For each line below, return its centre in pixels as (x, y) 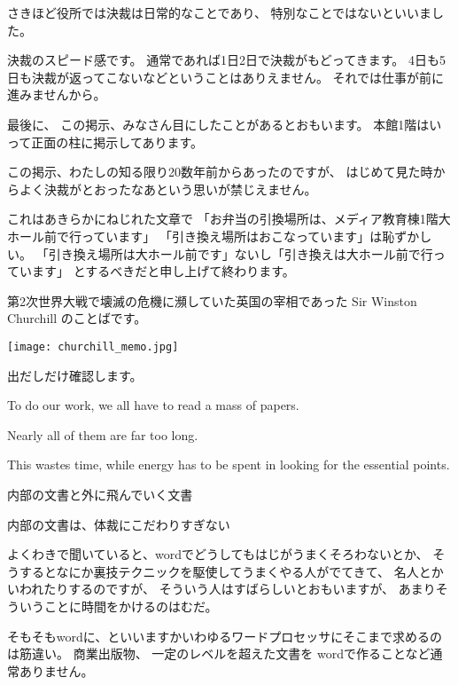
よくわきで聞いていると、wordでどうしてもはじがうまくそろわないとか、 (218, 554)
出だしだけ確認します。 (75, 375)
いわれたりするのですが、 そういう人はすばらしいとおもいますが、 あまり (221, 589)
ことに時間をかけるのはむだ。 (131, 606)
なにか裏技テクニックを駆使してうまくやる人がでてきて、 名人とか (250, 571)
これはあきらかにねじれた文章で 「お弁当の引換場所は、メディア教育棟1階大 (229, 219)
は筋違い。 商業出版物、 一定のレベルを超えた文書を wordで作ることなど (219, 654)
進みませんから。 (57, 94)
